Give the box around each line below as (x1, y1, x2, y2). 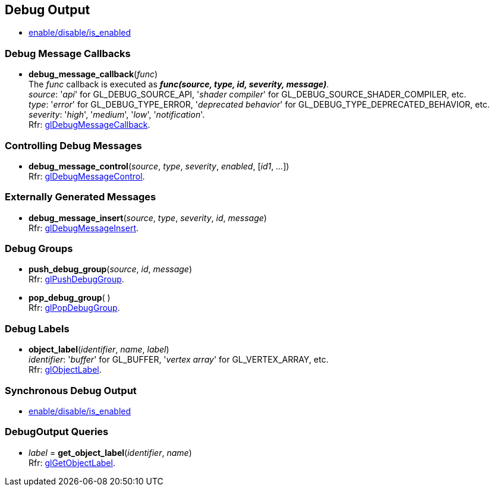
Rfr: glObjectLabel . (29, 364, 102, 375)
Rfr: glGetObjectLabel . (29, 457, 115, 468)
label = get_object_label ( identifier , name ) (29, 447, 192, 458)
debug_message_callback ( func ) (29, 69, 158, 80)
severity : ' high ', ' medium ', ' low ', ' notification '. (29, 109, 205, 120)
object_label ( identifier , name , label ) (29, 344, 169, 355)
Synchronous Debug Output (5, 384, 137, 396)
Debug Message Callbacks (5, 47, 131, 59)
